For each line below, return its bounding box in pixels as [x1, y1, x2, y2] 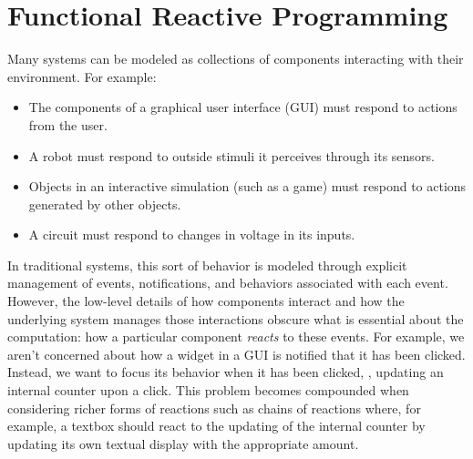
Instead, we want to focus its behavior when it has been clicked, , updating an [7, 362, 444, 382]
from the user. [28, 115, 108, 134]
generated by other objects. [28, 194, 181, 213]
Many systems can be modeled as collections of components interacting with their [7, 49, 464, 68]
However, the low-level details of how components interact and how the [7, 291, 405, 311]
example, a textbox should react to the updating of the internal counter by [7, 416, 426, 435]
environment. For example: [7, 66, 157, 86]
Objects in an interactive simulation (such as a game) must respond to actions [28, 177, 467, 196]
